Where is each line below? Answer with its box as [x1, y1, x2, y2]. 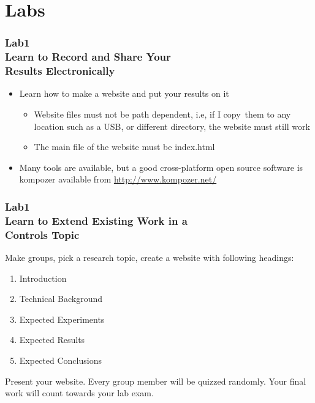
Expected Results [19, 333, 85, 346]
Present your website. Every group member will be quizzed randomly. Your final [5, 374, 306, 387]
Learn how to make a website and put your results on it [19, 87, 229, 100]
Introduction [19, 271, 67, 284]
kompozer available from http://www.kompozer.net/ [19, 173, 217, 186]
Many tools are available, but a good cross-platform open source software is [19, 160, 303, 173]
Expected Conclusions [19, 354, 102, 367]
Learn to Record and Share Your [5, 49, 171, 64]
